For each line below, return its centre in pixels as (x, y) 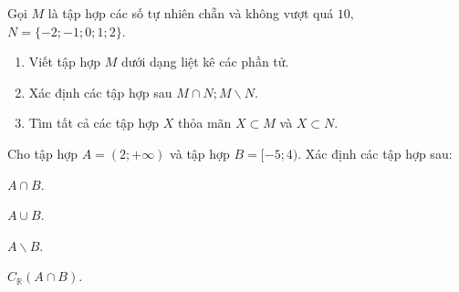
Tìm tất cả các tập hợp (94, 123)
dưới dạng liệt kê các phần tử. (205, 62)
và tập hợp (200, 153)
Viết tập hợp (64, 62)
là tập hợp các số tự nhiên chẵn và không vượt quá (191, 13)
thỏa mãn (205, 123)
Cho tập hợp (43, 153)
